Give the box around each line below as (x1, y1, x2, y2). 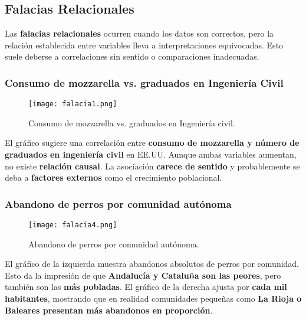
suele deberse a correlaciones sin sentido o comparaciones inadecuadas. (5, 50, 259, 63)
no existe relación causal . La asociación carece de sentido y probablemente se (5, 159, 300, 172)
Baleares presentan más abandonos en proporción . (5, 303, 213, 316)
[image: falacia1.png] (28, 100, 117, 109)
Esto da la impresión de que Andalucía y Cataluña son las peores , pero (5, 269, 281, 281)
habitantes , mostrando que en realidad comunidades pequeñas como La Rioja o (5, 292, 302, 305)
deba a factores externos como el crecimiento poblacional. (5, 171, 222, 184)
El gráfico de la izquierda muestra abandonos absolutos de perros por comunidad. (5, 257, 300, 270)
